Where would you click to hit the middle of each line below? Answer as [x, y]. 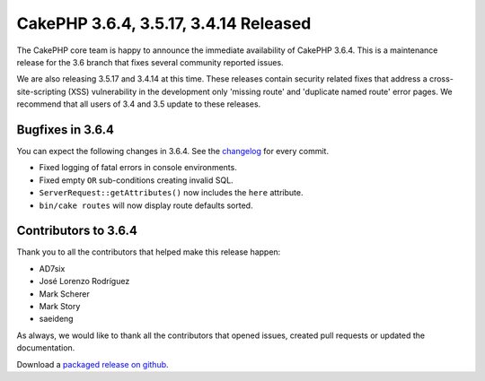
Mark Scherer [64, 294]
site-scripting [41, 91]
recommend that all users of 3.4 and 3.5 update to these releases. [139, 104]
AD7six [52, 268]
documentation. [46, 348]
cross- [441, 79]
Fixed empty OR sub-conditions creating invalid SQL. [136, 180]
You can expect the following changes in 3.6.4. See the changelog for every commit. [173, 152]
